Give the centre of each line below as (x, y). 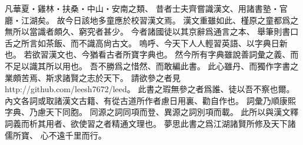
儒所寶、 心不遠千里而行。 (56, 135)
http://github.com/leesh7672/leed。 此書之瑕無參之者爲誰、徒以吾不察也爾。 (150, 89)
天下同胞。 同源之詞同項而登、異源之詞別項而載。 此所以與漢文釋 (172, 112)
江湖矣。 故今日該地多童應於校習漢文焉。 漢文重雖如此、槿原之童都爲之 (160, 20)
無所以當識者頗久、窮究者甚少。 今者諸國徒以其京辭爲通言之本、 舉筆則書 (148, 31)
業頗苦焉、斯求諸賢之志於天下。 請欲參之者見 (93, 77)
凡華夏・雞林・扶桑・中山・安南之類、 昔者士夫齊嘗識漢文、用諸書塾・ (142, 8)
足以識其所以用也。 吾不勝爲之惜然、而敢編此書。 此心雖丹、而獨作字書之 (156, 65)
